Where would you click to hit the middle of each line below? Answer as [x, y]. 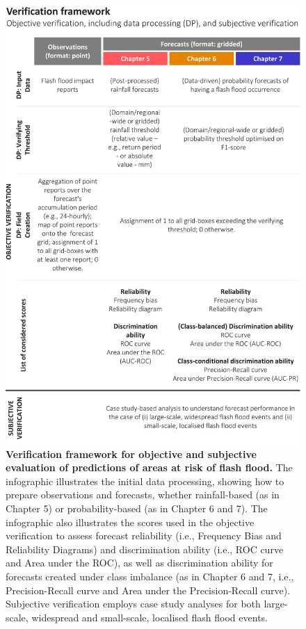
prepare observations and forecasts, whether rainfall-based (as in [143, 495]
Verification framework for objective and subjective [131, 454]
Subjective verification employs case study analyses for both [133, 604]
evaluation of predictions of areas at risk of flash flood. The [149, 467]
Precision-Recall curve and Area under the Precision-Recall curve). [148, 590]
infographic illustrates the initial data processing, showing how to [145, 481]
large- [276, 604]
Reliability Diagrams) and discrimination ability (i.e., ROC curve [145, 549]
